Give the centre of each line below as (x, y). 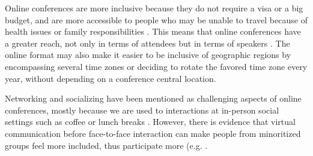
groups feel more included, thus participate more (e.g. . (106, 145)
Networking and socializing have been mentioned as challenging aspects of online (153, 98)
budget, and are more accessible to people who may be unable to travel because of (156, 19)
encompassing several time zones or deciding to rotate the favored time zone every (156, 66)
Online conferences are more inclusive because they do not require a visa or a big (154, 8)
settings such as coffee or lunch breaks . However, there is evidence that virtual (150, 122)
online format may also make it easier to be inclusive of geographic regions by (148, 55)
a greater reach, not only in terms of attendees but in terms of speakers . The (147, 43)
